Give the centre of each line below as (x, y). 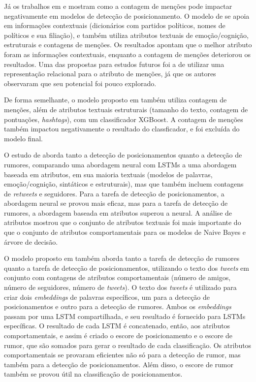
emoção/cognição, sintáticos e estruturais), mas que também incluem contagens (124, 184)
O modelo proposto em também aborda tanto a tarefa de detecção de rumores (122, 258)
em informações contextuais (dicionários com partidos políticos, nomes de (115, 25)
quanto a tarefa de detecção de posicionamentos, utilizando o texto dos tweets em (127, 268)
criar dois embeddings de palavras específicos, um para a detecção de (107, 297)
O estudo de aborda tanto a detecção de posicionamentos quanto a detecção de (123, 155)
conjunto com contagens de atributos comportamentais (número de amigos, (117, 277)
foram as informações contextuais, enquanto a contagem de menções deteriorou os (127, 54)
